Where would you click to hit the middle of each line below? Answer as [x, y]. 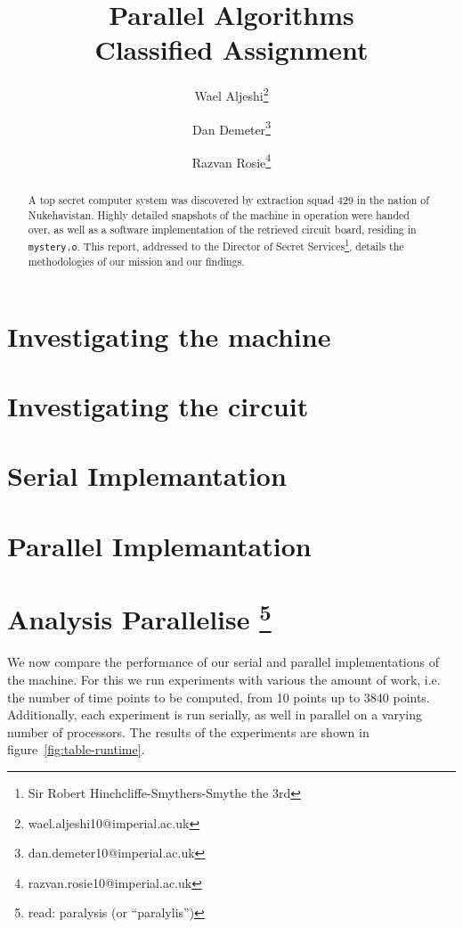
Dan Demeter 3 [231, 127]
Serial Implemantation [147, 476]
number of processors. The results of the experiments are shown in [188, 731]
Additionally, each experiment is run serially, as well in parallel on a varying [215, 714]
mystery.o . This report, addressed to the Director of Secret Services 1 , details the [216, 244]
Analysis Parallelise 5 [139, 617]
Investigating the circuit [158, 405]
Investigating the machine [169, 336]
